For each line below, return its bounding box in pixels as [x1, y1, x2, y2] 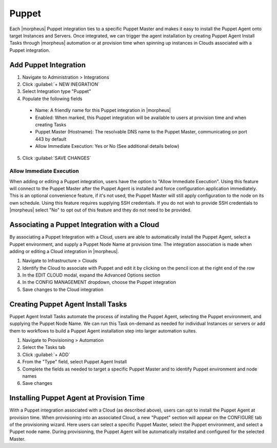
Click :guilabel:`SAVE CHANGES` [22, 154, 91, 161]
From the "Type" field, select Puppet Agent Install [22, 359, 127, 365]
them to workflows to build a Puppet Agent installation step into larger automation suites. [9, 327, 197, 334]
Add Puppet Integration [9, 61, 86, 69]
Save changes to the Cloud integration [22, 286, 104, 293]
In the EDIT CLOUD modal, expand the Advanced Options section [22, 272, 161, 278]
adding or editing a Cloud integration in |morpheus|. [9, 248, 119, 254]
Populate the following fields [22, 95, 83, 102]
